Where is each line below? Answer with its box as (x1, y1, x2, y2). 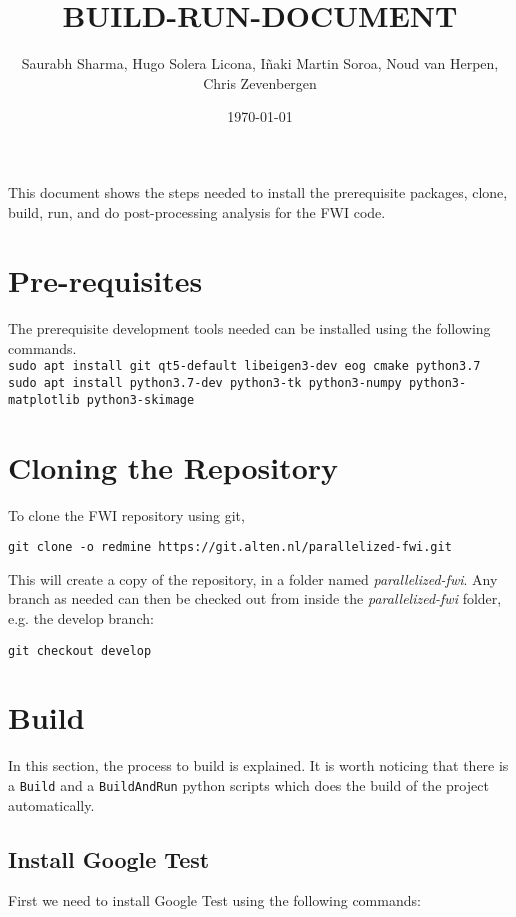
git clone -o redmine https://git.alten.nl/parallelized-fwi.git (8, 540, 452, 555)
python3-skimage (86, 392, 195, 407)
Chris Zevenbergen (203, 72, 317, 93)
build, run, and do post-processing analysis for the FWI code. (8, 201, 386, 222)
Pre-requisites (8, 260, 203, 301)
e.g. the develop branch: (8, 607, 154, 628)
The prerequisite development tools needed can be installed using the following (8, 318, 491, 339)
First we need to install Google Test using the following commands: (8, 890, 421, 911)
